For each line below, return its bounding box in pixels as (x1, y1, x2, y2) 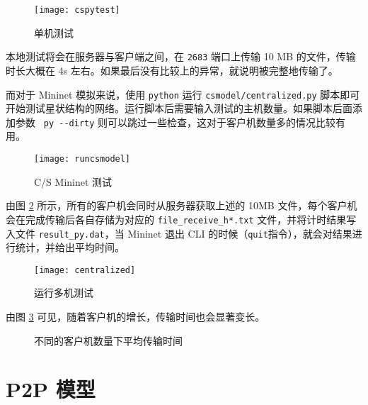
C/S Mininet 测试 (34, 174, 113, 189)
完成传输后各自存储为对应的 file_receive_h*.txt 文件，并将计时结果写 (25, 211, 357, 226)
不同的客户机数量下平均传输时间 (34, 333, 183, 348)
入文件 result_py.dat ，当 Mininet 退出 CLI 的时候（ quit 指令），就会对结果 (6, 226, 352, 240)
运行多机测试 (34, 285, 93, 300)
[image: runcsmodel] (34, 154, 131, 164)
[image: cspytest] (34, 5, 120, 15)
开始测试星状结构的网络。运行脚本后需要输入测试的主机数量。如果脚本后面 (6, 101, 352, 116)
